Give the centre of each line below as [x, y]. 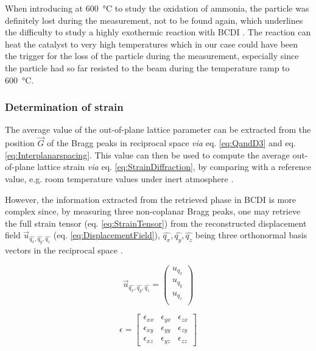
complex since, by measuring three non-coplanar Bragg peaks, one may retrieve [153, 211]
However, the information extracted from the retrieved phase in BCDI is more [150, 199]
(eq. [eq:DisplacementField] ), [107, 235]
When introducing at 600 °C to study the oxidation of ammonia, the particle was [157, 8]
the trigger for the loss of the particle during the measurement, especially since [152, 56]
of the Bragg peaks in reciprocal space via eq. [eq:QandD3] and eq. [171, 143]
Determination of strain [64, 107]
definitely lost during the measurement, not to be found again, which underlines [154, 20]
